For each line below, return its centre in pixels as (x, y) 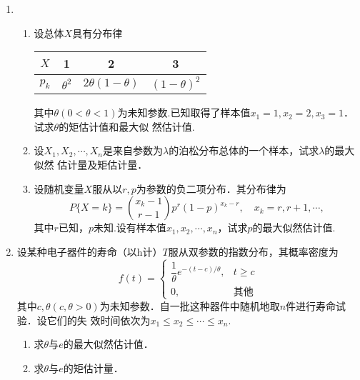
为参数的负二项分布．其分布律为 (211, 188)
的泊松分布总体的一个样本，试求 (244, 150)
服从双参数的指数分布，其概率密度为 (253, 251)
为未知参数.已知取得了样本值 (184, 112)
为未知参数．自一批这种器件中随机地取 (190, 305)
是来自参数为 (133, 150)
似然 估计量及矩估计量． (91, 164)
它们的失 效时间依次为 (99, 320)
